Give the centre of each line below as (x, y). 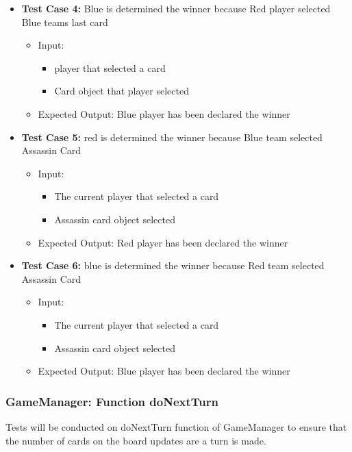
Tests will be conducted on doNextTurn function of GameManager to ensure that (176, 426)
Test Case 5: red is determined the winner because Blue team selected (172, 137)
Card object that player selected (122, 91)
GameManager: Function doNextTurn (112, 401)
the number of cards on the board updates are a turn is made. (136, 440)
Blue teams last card (65, 22)
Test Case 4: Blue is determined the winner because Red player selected (176, 8)
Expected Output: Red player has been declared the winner (163, 242)
